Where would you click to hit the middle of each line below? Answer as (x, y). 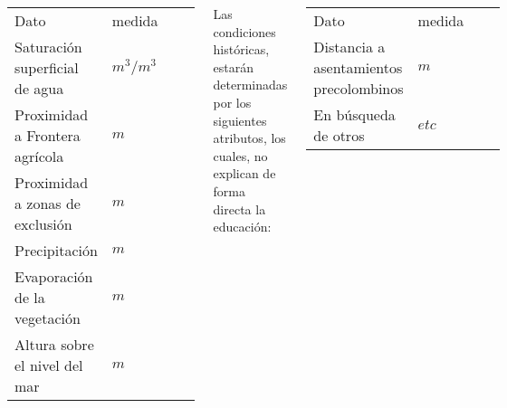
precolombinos (359, 88)
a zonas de (48, 203)
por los (232, 102)
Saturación (48, 47)
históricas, (241, 49)
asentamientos (358, 67)
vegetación (48, 318)
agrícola (39, 156)
